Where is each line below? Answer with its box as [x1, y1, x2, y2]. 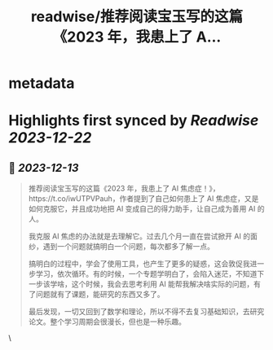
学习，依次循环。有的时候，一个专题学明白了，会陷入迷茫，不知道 [35, 269, 258, 279]
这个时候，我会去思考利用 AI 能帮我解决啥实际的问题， [71, 279, 254, 289]
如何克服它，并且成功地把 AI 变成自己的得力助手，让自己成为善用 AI [28, 204, 256, 214]
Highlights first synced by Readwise [8, 112, 259, 130]
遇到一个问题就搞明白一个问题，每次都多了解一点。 [42, 242, 214, 252]
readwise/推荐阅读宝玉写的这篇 [30, 7, 244, 26]
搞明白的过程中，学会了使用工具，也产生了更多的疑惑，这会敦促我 [28, 259, 250, 269]
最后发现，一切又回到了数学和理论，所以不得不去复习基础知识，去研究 [28, 307, 265, 317]
